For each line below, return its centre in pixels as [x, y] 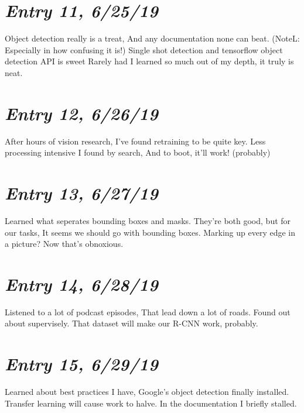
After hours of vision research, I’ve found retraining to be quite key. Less [135, 141]
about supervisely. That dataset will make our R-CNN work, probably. [131, 323]
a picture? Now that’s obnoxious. [64, 244]
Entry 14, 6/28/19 [82, 284]
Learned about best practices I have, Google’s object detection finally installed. [147, 392]
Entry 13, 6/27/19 [82, 193]
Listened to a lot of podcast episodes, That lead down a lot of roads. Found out [148, 312]
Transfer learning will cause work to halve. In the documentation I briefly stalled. [151, 403]
